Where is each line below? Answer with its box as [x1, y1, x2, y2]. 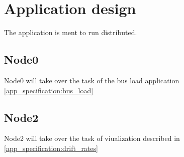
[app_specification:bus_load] [4, 85, 94, 95]
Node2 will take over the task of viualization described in [4, 133, 180, 143]
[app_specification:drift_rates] [4, 142, 98, 153]
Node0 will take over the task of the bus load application [4, 75, 179, 85]
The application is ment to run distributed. [4, 27, 137, 38]
